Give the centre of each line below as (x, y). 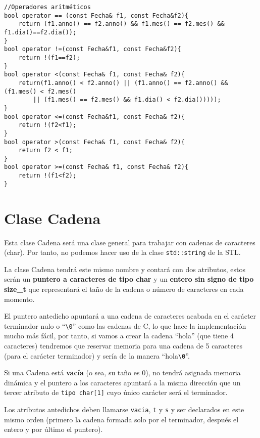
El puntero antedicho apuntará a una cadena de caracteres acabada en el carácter (130, 316)
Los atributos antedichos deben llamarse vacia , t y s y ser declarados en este (124, 409)
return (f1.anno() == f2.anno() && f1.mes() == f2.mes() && (121, 24)
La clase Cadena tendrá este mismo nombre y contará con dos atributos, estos (125, 269)
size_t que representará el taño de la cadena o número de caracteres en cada (124, 289)
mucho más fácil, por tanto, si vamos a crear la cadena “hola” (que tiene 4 (119, 336)
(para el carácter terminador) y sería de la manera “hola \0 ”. (97, 355)
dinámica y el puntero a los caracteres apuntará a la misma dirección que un (122, 382)
